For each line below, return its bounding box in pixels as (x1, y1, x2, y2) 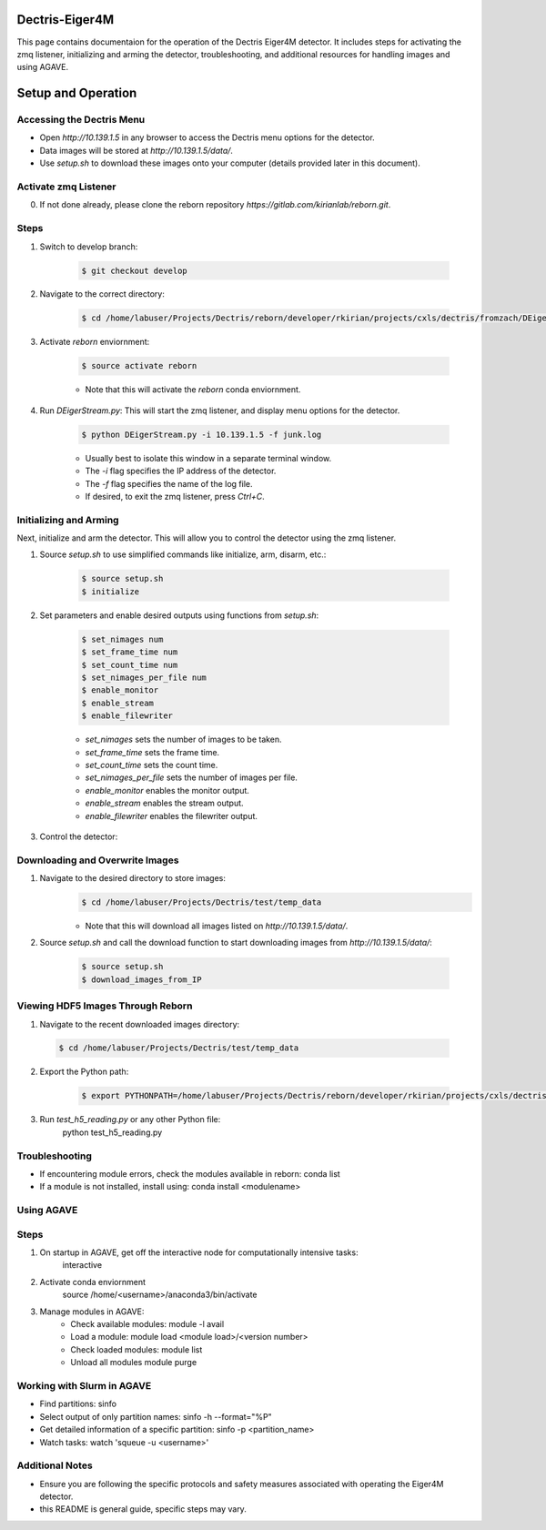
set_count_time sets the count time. (85, 759, 218, 770)
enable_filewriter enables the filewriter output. (85, 810, 258, 821)
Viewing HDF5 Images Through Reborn (16, 999, 193, 1012)
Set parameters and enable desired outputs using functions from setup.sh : (39, 610, 319, 621)
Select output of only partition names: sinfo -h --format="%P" (39, 1411, 272, 1422)
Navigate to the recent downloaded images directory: (39, 1018, 240, 1029)
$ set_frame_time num (81, 647, 178, 657)
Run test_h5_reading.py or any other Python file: (39, 1114, 221, 1125)
